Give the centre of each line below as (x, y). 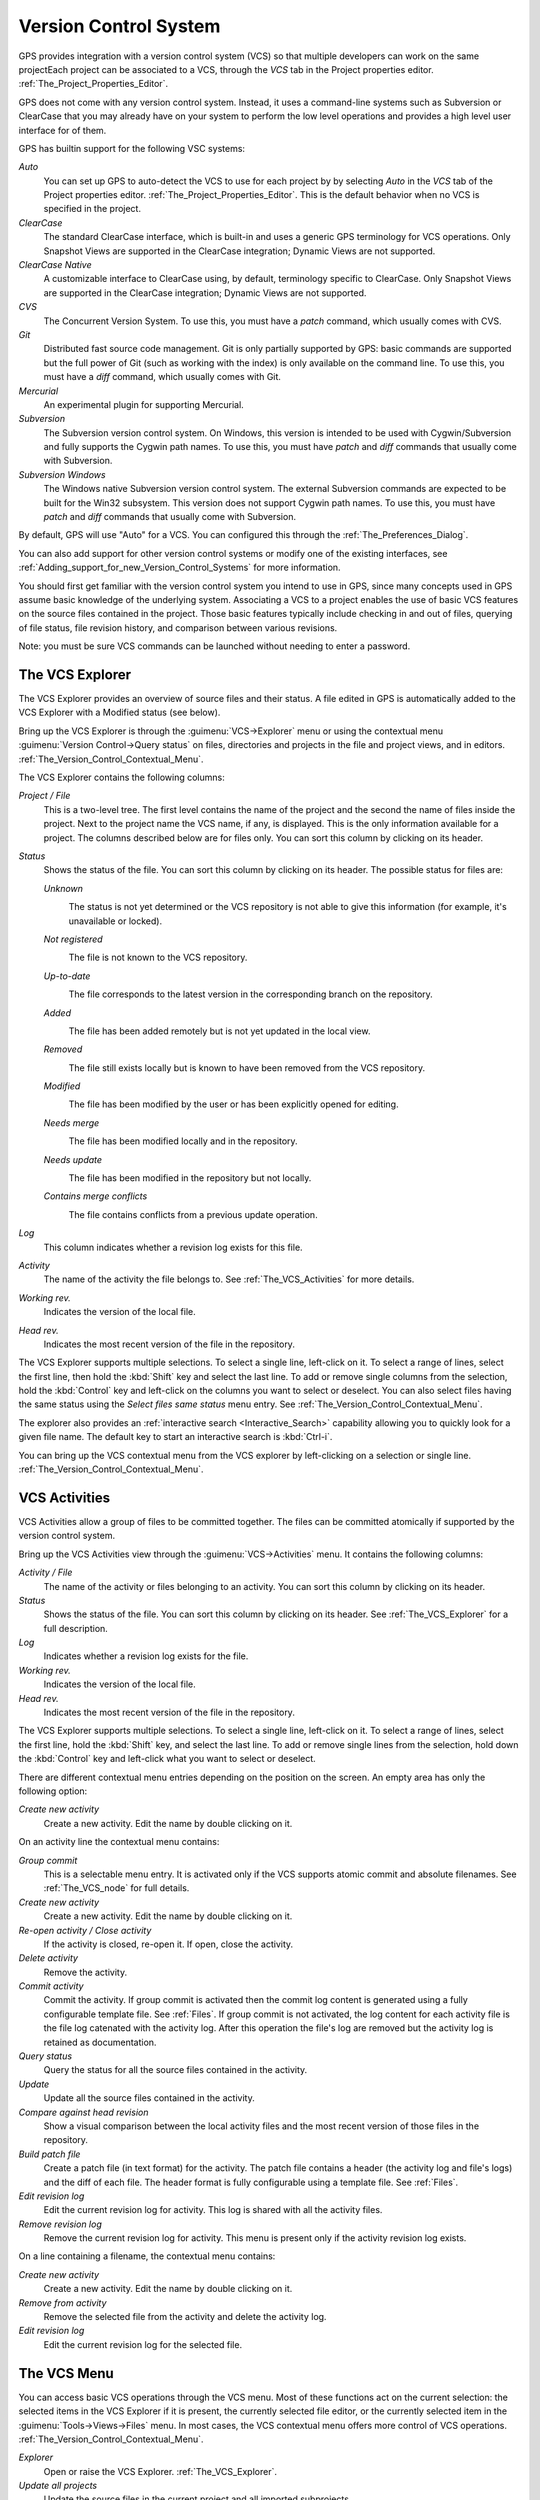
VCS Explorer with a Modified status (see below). (119, 712)
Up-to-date (67, 976)
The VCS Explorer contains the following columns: (121, 777)
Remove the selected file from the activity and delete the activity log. (185, 2317)
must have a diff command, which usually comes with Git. (162, 377)
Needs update (73, 1159)
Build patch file (49, 2154)
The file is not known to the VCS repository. (158, 957)
